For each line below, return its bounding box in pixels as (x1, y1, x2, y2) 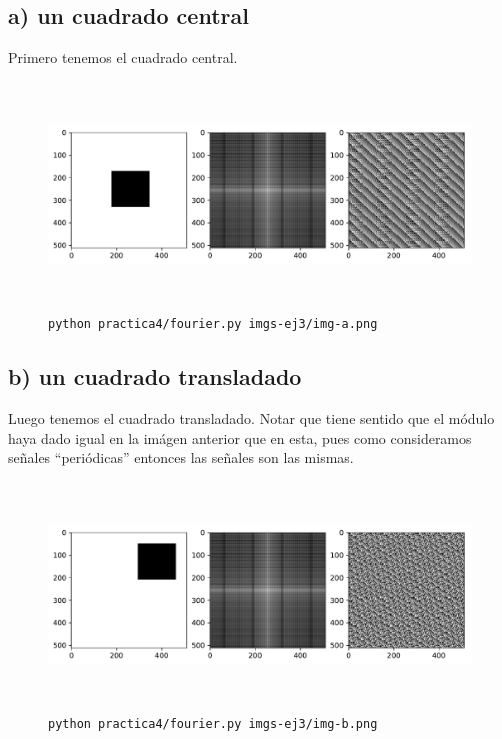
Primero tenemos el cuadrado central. (8, 47, 238, 68)
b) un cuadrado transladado (8, 361, 302, 392)
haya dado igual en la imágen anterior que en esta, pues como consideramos (8, 427, 472, 448)
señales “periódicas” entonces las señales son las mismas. (8, 447, 354, 468)
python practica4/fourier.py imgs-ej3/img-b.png (48, 717, 378, 732)
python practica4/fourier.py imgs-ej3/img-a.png (48, 317, 378, 332)
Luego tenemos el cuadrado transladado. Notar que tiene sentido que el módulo (8, 408, 495, 429)
